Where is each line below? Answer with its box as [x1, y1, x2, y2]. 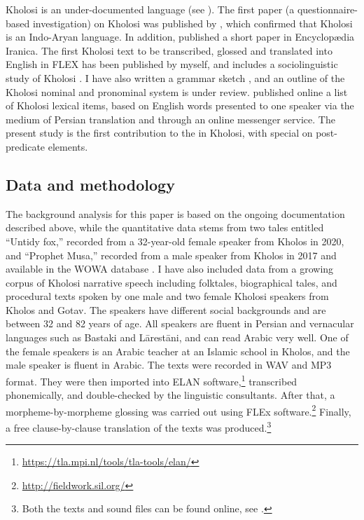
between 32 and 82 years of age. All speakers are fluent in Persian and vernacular [6, 316, 354, 331]
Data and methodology [6, 173, 175, 195]
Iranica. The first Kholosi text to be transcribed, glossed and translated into [6, 43, 332, 57]
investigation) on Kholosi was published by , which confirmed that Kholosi [32, 15, 353, 30]
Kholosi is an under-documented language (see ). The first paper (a [6, 2, 295, 16]
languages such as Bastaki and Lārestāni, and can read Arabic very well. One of [6, 330, 349, 345]
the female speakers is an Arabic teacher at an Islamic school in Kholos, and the [6, 343, 350, 358]
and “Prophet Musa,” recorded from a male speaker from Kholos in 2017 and [6, 247, 337, 262]
